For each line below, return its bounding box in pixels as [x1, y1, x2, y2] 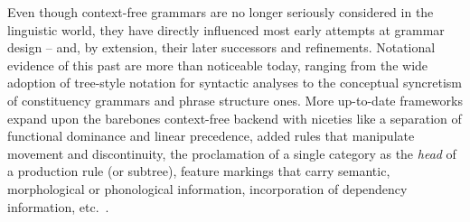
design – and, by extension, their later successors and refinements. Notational [7, 38, 436, 57]
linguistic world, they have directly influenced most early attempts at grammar [7, 20, 445, 39]
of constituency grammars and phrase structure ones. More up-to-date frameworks [7, 90, 463, 109]
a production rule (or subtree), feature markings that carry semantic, [7, 162, 390, 180]
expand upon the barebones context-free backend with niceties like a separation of [7, 108, 462, 127]
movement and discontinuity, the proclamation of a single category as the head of [7, 143, 456, 162]
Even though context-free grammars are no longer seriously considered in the [7, 3, 434, 21]
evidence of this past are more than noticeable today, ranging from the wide [7, 55, 428, 74]
